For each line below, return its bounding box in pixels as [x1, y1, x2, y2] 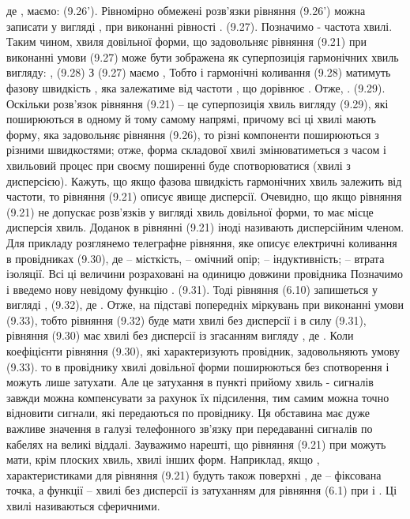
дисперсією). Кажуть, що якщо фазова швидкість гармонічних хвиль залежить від [6, 172, 402, 189]
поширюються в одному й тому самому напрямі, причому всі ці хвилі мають [6, 111, 376, 127]
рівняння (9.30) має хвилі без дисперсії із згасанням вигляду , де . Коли [6, 327, 354, 344]
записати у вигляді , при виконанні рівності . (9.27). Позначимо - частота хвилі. [6, 17, 393, 34]
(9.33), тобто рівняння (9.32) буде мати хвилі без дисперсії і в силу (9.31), [6, 311, 367, 328]
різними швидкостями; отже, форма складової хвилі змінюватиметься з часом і [6, 141, 386, 158]
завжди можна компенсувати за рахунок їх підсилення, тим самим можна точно [6, 389, 389, 405]
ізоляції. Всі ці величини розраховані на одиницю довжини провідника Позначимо [6, 265, 403, 282]
